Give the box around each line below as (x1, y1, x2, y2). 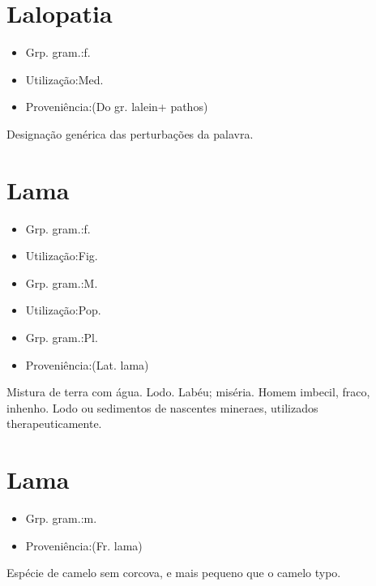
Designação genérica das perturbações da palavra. (6, 125, 254, 142)
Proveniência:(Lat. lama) (25, 356, 149, 373)
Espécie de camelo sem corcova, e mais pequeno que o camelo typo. (6, 564, 341, 581)
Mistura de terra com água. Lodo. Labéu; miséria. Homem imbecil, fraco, (6, 383, 370, 400)
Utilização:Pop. (25, 302, 101, 319)
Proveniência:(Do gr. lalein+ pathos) (25, 98, 208, 115)
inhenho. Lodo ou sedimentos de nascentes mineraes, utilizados (6, 399, 318, 416)
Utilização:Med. (25, 71, 104, 88)
